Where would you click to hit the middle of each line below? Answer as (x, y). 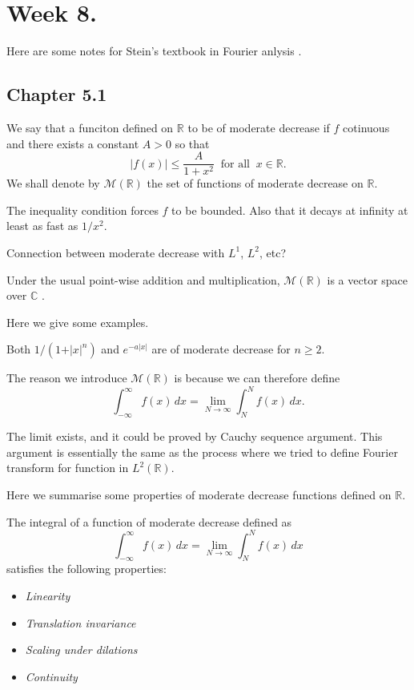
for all (235, 164)
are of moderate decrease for (221, 349)
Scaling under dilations (81, 650)
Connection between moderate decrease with (116, 252)
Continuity (51, 676)
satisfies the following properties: (86, 569)
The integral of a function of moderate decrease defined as (149, 521)
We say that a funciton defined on (90, 127)
